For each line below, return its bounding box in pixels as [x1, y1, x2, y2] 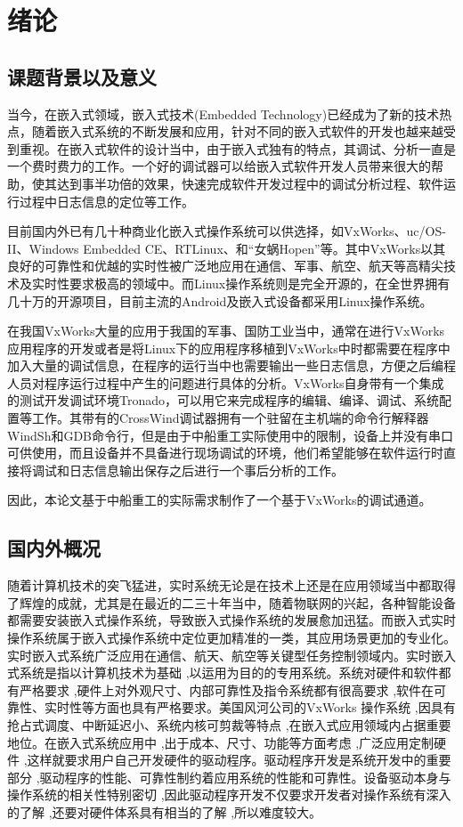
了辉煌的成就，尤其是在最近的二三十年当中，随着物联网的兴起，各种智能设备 [7, 593, 456, 612]
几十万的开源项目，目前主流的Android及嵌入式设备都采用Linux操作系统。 [7, 291, 433, 310]
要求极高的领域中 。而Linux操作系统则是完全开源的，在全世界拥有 [69, 273, 451, 292]
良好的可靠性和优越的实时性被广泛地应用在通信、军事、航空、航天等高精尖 [7, 256, 443, 275]
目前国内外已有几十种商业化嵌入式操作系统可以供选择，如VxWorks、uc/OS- [7, 222, 446, 240]
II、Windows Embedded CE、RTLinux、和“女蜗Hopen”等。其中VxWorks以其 [7, 239, 446, 257]
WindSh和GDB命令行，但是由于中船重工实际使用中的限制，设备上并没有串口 [7, 426, 454, 444]
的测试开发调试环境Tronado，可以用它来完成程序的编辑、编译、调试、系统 [7, 391, 439, 409]
